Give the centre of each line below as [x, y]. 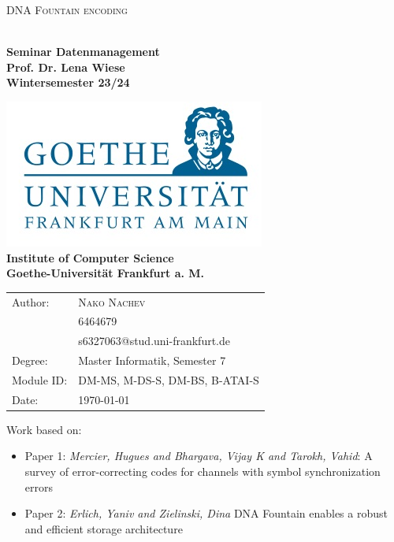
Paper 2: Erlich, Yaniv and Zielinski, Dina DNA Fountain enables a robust [206, 513]
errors [39, 486]
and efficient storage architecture [104, 528]
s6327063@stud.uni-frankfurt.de [154, 341]
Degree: [30, 360]
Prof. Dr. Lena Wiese [66, 67]
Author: [31, 301]
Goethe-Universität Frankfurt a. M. [106, 273]
